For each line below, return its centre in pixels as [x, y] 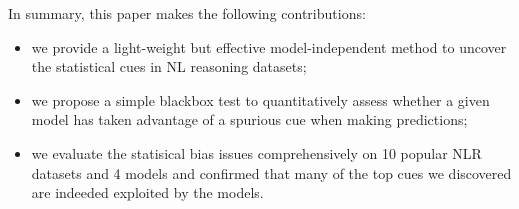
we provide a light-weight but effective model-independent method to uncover [269, 46]
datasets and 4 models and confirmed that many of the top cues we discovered [271, 172]
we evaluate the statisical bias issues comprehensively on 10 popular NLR [256, 152]
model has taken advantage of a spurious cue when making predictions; [249, 119]
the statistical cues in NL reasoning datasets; [169, 66]
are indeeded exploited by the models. [147, 192]
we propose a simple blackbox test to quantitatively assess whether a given [260, 99]
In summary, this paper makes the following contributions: [187, 13]
